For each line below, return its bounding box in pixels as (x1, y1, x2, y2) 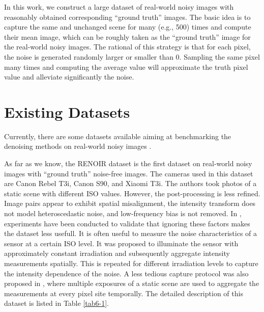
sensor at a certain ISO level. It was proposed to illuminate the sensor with (4, 238, 239, 248)
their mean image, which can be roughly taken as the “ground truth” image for (4, 31, 251, 42)
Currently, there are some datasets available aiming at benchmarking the (4, 131, 231, 141)
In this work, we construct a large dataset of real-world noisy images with (4, 2, 234, 12)
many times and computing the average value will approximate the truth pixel (4, 61, 248, 72)
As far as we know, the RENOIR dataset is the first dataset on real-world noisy (4, 158, 252, 169)
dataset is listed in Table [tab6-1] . (4, 298, 109, 308)
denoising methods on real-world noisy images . (4, 141, 152, 151)
